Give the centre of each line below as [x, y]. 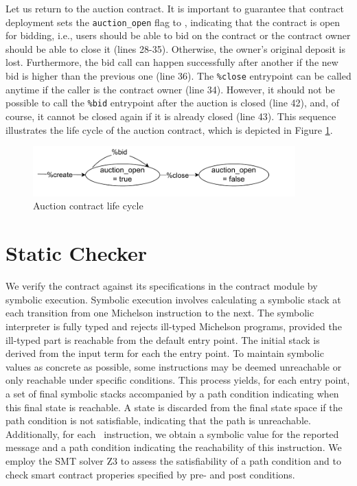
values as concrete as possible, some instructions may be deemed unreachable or [174, 366]
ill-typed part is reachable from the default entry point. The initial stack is [163, 339]
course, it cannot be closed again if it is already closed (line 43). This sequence [171, 116]
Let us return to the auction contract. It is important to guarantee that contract [175, 8]
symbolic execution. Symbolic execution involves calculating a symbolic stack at [173, 299]
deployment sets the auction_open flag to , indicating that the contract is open [173, 22]
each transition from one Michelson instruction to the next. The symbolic [160, 313]
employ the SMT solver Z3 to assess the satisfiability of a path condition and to [174, 460]
